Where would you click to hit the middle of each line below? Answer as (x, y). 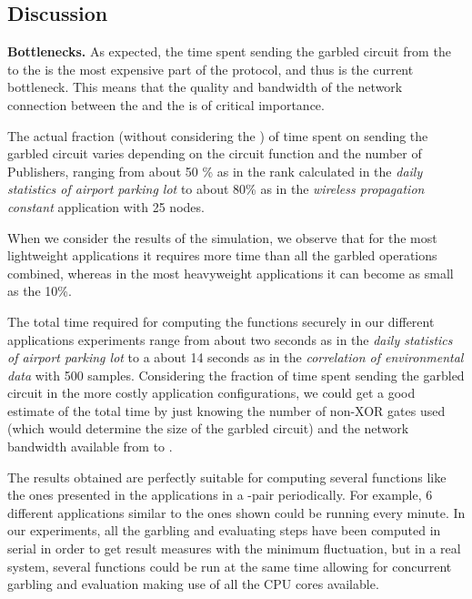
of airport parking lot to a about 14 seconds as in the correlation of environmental (236, 357)
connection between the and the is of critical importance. (166, 104)
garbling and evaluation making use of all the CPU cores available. (193, 584)
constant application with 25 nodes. (106, 206)
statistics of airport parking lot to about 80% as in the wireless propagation (216, 189)
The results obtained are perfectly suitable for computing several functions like (227, 477)
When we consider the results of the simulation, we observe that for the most (222, 237)
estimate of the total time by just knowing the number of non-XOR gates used (226, 410)
